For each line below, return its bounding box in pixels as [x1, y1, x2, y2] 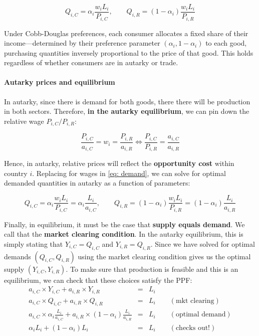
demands [4, 251, 31, 261]
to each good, [205, 38, 247, 48]
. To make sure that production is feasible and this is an [66, 263, 238, 274]
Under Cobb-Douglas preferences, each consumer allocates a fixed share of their [4, 28, 248, 38]
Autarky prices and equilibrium [4, 77, 115, 87]
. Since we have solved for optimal [150, 238, 255, 249]
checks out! [175, 324, 210, 331]
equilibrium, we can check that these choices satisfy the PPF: [4, 274, 192, 285]
